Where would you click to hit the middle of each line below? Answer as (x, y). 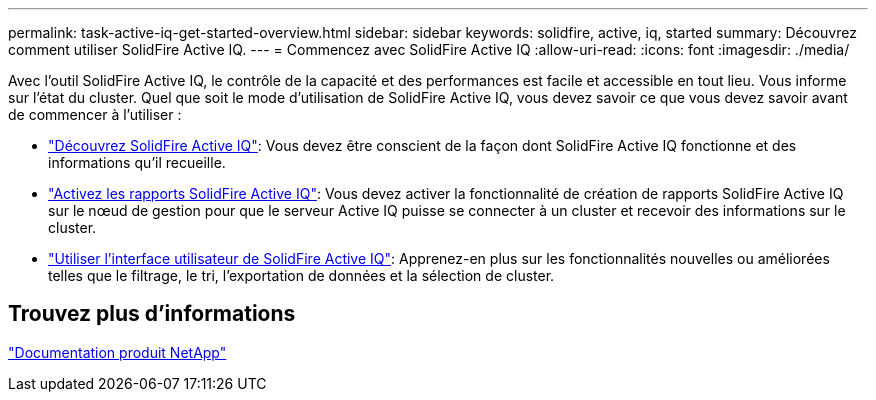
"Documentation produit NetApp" (117, 352)
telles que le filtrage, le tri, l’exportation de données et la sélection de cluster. (301, 275)
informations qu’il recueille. (137, 162)
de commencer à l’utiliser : (95, 114)
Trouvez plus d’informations (152, 314)
